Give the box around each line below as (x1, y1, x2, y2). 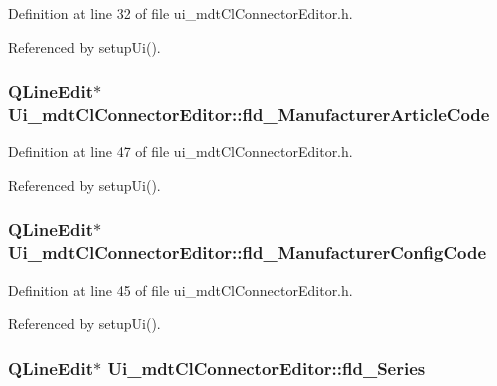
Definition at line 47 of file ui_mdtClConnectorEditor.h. (8, 141, 353, 162)
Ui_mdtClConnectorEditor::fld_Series (107, 355, 426, 380)
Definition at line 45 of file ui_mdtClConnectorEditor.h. (8, 279, 353, 300)
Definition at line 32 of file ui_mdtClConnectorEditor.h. (8, 3, 353, 23)
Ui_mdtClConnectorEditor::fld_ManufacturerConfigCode (8, 240, 487, 265)
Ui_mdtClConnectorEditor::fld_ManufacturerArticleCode (8, 102, 490, 127)
